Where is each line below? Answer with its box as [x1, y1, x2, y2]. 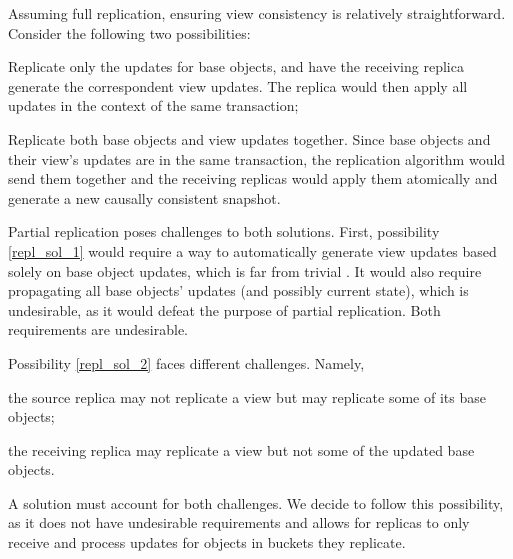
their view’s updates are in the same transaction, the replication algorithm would [8, 148, 506, 169]
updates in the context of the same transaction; [8, 95, 299, 116]
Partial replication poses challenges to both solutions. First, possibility [8, 221, 440, 242]
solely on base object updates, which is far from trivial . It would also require [8, 260, 482, 281]
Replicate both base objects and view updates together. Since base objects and [8, 128, 491, 149]
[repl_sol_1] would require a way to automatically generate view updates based [8, 240, 497, 261]
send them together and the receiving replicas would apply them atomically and [8, 168, 498, 189]
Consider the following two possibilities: [8, 22, 251, 43]
